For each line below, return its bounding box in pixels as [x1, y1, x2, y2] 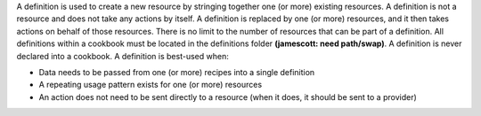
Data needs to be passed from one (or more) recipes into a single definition [38, 66, 315, 77]
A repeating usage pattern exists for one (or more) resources [38, 80, 263, 90]
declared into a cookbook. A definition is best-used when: [16, 50, 229, 61]
